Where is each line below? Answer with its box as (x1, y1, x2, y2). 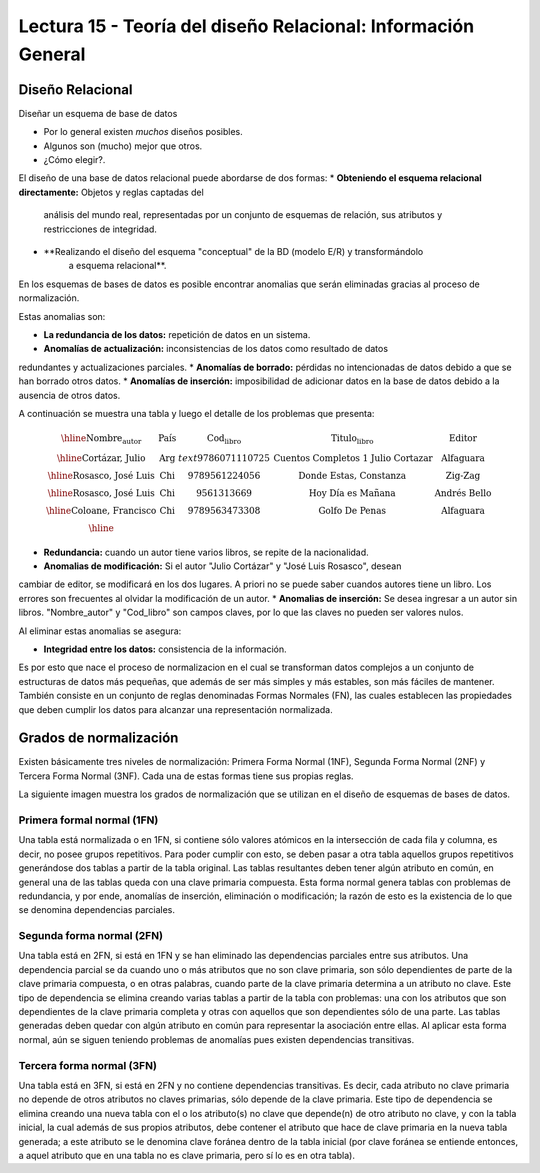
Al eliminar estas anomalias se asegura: (18, 625, 182, 637)
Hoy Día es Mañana (308, 487, 396, 499)
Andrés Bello (434, 487, 492, 499)
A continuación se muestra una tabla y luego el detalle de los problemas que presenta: (18, 407, 375, 419)
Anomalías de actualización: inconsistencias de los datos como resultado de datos (43, 343, 389, 355)
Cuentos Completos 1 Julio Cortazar (273, 452, 434, 464)
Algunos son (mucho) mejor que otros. (43, 140, 203, 152)
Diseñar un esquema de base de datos (18, 107, 178, 119)
